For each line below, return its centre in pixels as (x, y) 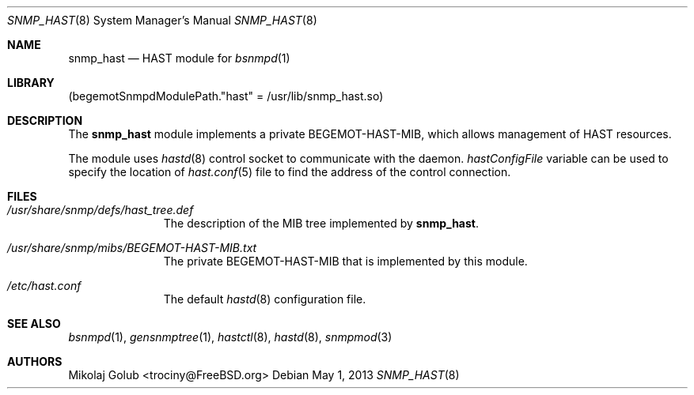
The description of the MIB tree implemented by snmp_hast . (321, 223)
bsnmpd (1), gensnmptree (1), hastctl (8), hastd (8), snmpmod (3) (230, 337)
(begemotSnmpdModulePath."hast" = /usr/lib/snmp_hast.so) (226, 96)
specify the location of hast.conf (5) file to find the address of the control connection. (290, 172)
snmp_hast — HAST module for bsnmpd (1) (179, 58)
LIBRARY (31, 83)
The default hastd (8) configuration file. (265, 299)
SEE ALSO (34, 324)
